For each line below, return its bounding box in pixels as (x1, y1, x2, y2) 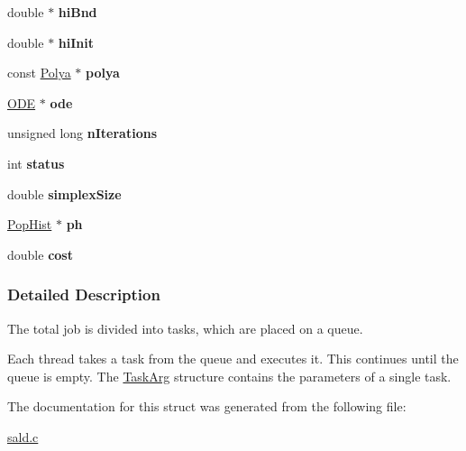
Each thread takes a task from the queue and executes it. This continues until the (7, 349, 459, 368)
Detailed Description (7, 283, 160, 306)
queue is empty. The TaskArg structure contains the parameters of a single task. (7, 366, 452, 385)
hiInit (58, 32, 94, 51)
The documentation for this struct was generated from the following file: (7, 397, 407, 416)
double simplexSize (7, 184, 122, 203)
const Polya (7, 63, 71, 82)
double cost (7, 244, 73, 263)
